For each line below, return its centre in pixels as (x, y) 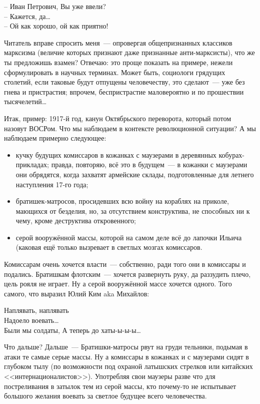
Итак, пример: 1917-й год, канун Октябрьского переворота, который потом (118, 118)
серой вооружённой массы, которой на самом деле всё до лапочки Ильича (129, 237)
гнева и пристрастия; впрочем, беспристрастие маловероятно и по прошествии (124, 91)
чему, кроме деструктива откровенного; (76, 221)
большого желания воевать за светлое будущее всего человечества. (105, 396)
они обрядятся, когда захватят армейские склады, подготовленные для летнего (135, 174)
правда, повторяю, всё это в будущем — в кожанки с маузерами (149, 164)
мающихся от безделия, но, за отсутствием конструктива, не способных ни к (133, 211)
